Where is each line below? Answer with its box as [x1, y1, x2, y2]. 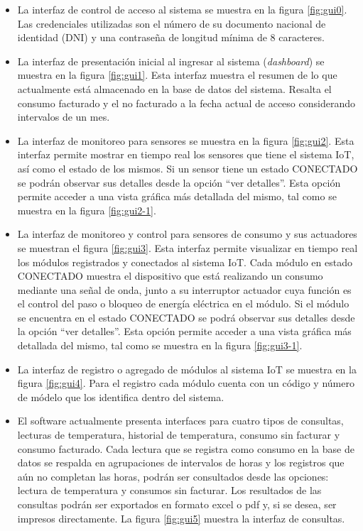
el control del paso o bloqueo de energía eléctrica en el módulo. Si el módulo [17, 296, 350, 311]
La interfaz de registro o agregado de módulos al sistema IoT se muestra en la [17, 361, 357, 376]
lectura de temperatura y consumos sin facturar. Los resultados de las [17, 483, 322, 498]
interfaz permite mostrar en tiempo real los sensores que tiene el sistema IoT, [17, 147, 354, 162]
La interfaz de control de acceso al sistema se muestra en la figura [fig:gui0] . [17, 2, 347, 16]
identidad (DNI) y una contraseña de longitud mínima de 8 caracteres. [17, 30, 325, 45]
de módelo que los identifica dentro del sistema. [17, 389, 224, 404]
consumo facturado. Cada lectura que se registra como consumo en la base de [17, 441, 354, 456]
